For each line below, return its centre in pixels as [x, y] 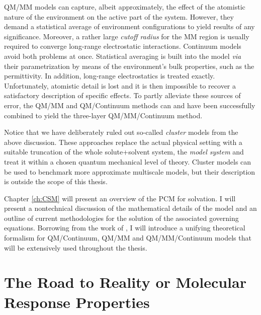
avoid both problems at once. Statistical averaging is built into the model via [123, 56]
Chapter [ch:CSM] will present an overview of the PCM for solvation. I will [120, 198]
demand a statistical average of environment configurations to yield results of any [129, 26]
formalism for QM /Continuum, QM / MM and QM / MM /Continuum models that [128, 238]
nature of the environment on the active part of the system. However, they [119, 16]
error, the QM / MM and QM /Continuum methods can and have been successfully [130, 105]
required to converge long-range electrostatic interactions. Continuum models [123, 46]
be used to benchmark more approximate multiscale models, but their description [130, 171]
